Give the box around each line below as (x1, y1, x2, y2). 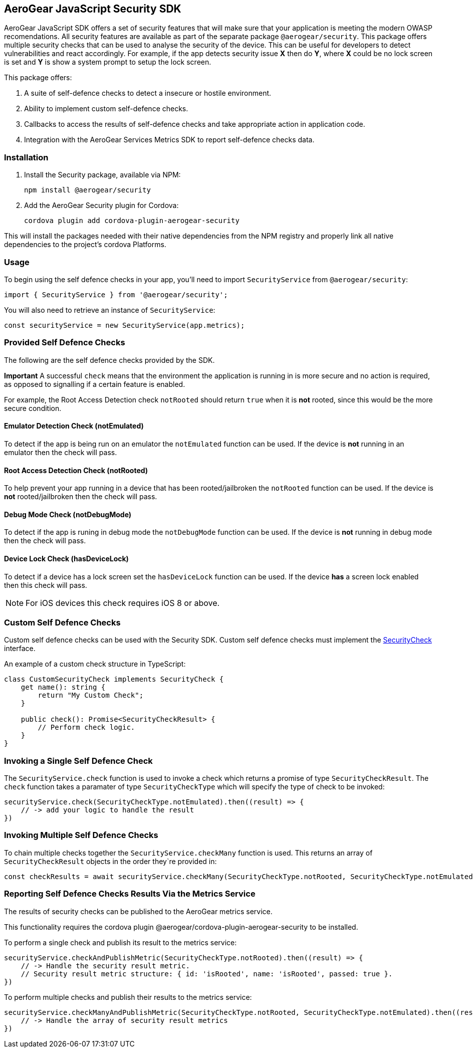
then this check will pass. (4, 580, 87, 589)
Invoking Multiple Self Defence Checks (4, 830, 158, 840)
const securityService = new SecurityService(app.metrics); (4, 321, 245, 329)
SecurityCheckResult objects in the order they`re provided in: (4, 857, 217, 866)
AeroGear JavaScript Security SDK (4, 3, 181, 15)
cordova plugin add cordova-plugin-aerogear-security (24, 217, 240, 225)
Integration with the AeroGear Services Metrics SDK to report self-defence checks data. (24, 135, 315, 144)
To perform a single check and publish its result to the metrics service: (4, 938, 237, 947)
